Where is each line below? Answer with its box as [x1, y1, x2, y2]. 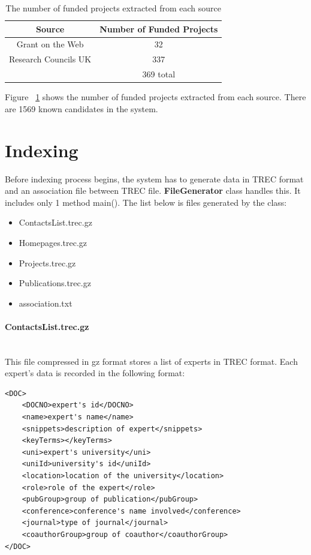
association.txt [19, 296, 73, 309]
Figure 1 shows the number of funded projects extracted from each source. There [5, 91, 306, 103]
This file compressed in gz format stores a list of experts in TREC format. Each [5, 355, 298, 367]
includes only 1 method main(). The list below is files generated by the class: [5, 196, 287, 208]
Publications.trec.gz [19, 277, 91, 289]
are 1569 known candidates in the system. [5, 102, 158, 115]
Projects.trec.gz [19, 256, 76, 269]
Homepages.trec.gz [19, 236, 87, 248]
